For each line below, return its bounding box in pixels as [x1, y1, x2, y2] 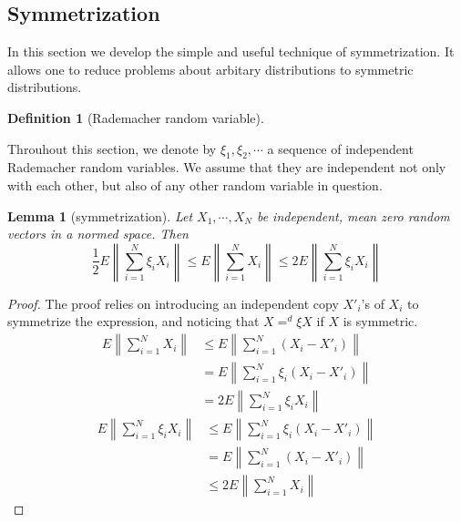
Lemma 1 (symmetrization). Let [7, 206, 193, 225]
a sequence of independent [267, 138, 414, 158]
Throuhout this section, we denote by [7, 138, 217, 158]
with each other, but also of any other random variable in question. [7, 175, 383, 194]
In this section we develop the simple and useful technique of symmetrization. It [7, 42, 455, 61]
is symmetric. [343, 312, 418, 331]
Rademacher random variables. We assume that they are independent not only [7, 158, 446, 177]
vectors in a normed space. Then [7, 224, 189, 243]
